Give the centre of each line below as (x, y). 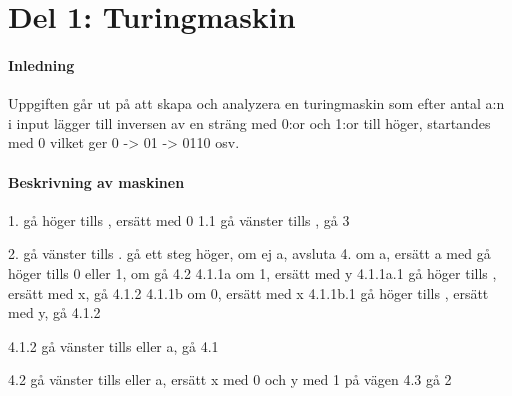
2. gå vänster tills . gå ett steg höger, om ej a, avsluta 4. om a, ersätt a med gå (249, 253)
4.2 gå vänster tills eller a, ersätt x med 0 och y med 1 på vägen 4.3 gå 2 (230, 379)
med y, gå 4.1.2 (54, 312)
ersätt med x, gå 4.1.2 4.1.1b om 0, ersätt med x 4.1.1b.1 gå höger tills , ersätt (248, 292)
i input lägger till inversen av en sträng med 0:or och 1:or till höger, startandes (249, 122)
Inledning (41, 64)
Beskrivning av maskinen (96, 181)
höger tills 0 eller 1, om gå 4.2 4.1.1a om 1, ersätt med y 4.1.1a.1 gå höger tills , (252, 272)
